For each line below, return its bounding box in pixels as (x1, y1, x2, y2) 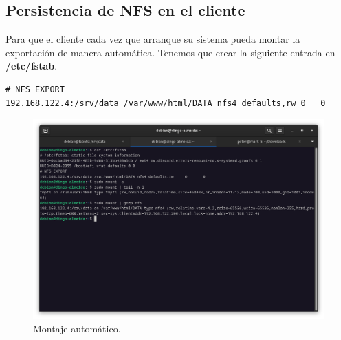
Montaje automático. (33, 321, 121, 336)
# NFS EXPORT (5, 84, 65, 94)
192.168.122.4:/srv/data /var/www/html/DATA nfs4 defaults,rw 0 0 (5, 98, 326, 108)
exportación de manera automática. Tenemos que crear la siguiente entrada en (5, 45, 335, 59)
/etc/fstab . (5, 59, 58, 73)
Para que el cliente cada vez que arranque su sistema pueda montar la (5, 32, 300, 46)
